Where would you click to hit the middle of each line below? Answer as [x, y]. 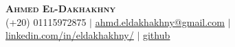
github [156, 35]
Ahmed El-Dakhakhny [61, 8]
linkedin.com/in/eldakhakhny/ [70, 35]
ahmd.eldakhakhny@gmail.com [160, 21]
